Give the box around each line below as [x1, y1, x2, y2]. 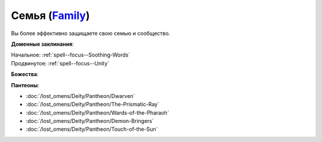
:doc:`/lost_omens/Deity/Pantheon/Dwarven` [26, 92, 135, 99]
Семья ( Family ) [11, 9, 90, 22]
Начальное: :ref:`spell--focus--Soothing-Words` [11, 51, 131, 59]
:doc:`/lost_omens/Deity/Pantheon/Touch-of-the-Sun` [26, 125, 158, 133]
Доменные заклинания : [11, 40, 74, 48]
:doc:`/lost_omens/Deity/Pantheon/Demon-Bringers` [26, 118, 154, 125]
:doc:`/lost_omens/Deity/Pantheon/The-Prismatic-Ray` [26, 101, 160, 108]
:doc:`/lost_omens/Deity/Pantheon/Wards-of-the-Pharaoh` [26, 109, 169, 116]
